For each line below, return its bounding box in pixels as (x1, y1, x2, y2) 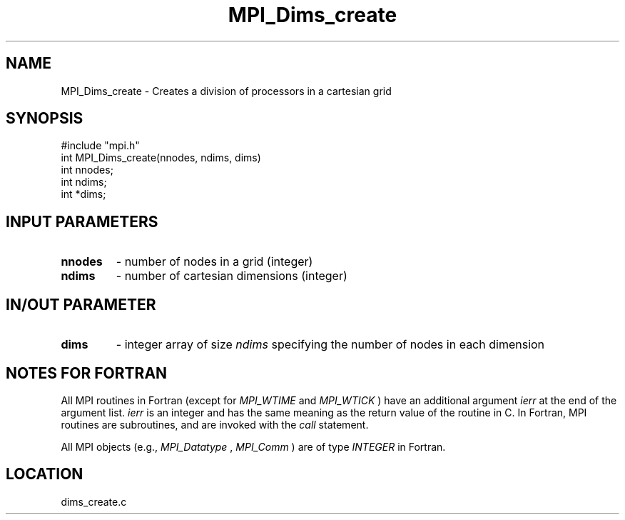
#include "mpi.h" (61, 139, 140, 152)
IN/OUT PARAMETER (6, 295, 156, 314)
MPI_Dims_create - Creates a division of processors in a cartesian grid (61, 84, 392, 97)
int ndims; (61, 176, 107, 189)
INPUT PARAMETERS (6, 212, 158, 231)
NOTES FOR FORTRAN (6, 364, 168, 382)
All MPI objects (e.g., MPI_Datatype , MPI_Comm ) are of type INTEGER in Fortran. (61, 440, 446, 453)
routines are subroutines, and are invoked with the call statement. (61, 418, 369, 431)
